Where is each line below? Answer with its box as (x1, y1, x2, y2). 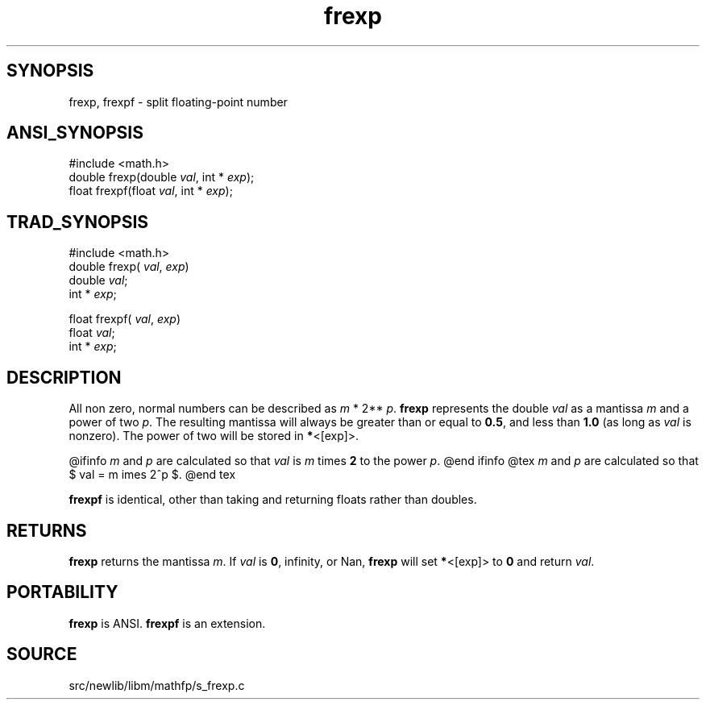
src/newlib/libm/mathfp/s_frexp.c (69, 678, 245, 692)
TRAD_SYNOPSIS (6, 211, 149, 232)
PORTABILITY (6, 582, 118, 603)
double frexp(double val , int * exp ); (69, 170, 255, 185)
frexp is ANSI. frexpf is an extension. (69, 616, 266, 630)
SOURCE (6, 644, 77, 665)
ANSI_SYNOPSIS (6, 123, 143, 143)
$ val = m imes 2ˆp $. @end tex (69, 467, 236, 482)
